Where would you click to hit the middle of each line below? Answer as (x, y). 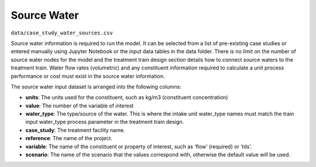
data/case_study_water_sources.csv (62, 33)
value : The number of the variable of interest (80, 106)
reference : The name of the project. (69, 138)
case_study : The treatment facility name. (75, 130)
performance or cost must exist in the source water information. (88, 76)
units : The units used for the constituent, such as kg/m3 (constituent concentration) (127, 98)
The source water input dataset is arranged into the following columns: (96, 86)
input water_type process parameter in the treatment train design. (105, 122)
